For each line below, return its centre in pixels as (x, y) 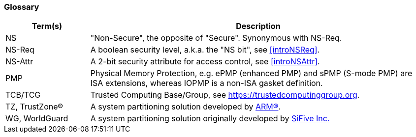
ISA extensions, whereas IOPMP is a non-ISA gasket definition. (207, 83)
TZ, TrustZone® (34, 107)
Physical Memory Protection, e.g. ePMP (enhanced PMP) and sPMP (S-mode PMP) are (251, 73)
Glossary (22, 7)
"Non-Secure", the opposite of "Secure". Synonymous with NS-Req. (216, 38)
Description (258, 26)
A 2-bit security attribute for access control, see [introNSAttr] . (205, 62)
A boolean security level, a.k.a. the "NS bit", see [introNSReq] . (205, 50)
